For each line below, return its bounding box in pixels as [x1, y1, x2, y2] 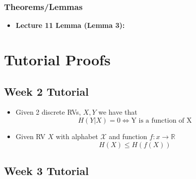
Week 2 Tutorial [4, 83, 89, 99]
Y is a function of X [131, 117, 192, 124]
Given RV [15, 131, 46, 141]
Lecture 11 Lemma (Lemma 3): [15, 20, 125, 30]
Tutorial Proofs [4, 49, 111, 69]
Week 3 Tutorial [4, 163, 89, 178]
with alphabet [56, 131, 98, 141]
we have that [98, 107, 137, 117]
